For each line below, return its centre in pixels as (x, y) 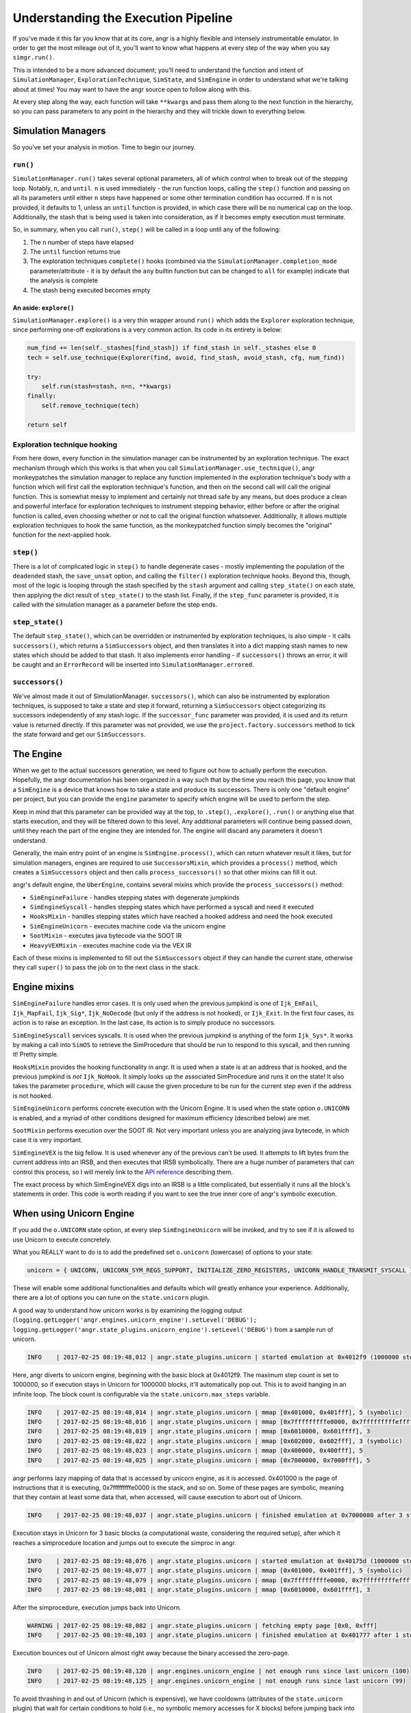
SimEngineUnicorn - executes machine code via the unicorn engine (128, 926)
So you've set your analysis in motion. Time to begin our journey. (104, 147)
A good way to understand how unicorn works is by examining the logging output (127, 1310)
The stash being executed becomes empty (90, 290)
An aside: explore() (43, 308)
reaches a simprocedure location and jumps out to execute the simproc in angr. (124, 1542)
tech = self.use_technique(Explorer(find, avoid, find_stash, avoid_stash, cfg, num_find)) (186, 357)
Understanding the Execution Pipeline (123, 18)
